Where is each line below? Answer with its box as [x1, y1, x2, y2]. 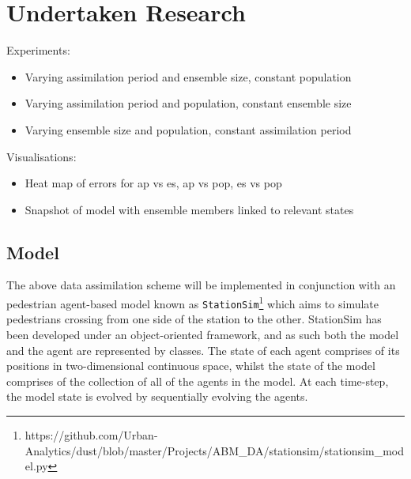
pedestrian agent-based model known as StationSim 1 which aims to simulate [6, 293, 379, 311]
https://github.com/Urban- [25, 426, 158, 443]
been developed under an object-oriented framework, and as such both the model [6, 326, 399, 342]
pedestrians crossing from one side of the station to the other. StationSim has [6, 311, 382, 327]
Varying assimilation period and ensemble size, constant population [25, 68, 352, 85]
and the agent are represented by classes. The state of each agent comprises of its [6, 341, 400, 358]
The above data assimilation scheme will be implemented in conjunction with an [6, 277, 396, 293]
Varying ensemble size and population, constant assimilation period [25, 121, 352, 138]
